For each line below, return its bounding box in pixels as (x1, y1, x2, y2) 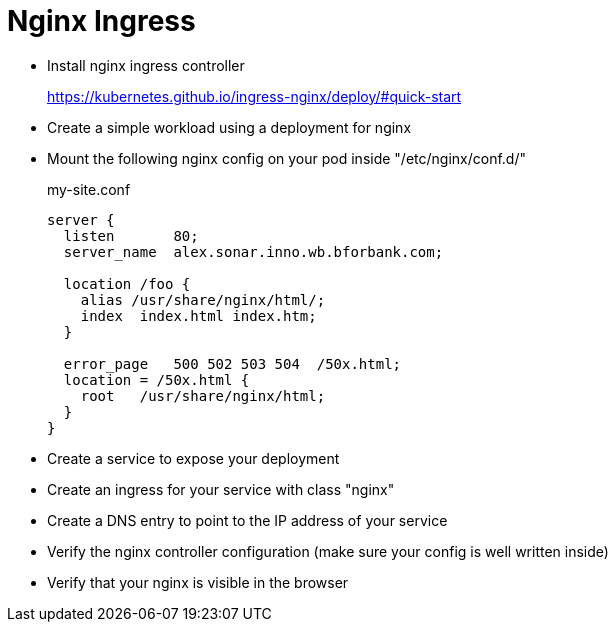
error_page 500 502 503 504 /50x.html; (63, 355, 402, 372)
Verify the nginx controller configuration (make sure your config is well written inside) (47, 542, 609, 560)
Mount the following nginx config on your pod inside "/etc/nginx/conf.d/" (47, 149, 526, 167)
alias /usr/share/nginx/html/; (80, 291, 326, 308)
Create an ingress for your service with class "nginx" (47, 480, 395, 498)
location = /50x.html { (63, 371, 250, 388)
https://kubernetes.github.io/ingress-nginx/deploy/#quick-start (47, 87, 462, 105)
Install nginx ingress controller (47, 56, 245, 74)
